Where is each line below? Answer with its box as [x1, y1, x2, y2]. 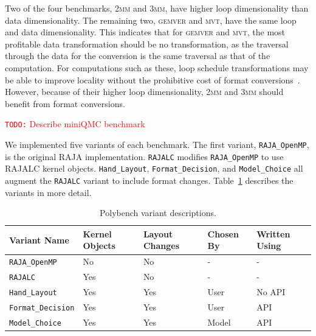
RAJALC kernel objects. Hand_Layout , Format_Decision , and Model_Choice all [5, 162, 303, 175]
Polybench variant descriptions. [100, 206, 216, 219]
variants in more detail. [5, 186, 92, 198]
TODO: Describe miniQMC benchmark [5, 117, 145, 130]
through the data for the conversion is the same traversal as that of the [5, 49, 270, 62]
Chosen [207, 227, 239, 240]
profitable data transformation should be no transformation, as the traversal [5, 37, 289, 50]
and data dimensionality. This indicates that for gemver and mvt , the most [5, 26, 286, 38]
